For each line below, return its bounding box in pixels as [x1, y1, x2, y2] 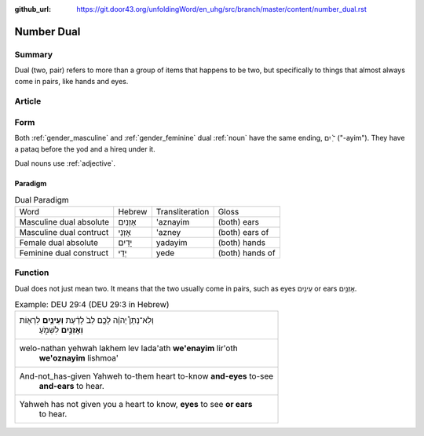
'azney [155, 226, 181, 237]
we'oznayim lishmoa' [38, 353, 119, 364]
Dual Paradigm [14, 194, 70, 205]
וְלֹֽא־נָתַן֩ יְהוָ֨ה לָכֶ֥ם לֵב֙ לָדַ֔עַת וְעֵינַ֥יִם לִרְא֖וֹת [19, 315, 155, 326]
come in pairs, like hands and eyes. [14, 76, 129, 86]
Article [14, 96, 42, 107]
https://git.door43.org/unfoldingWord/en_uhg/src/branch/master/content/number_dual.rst [76, 5, 367, 13]
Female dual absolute [19, 236, 98, 247]
